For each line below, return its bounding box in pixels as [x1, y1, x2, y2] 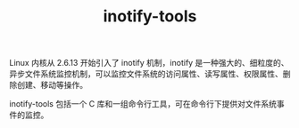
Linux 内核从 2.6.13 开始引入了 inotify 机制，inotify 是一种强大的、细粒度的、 [9, 58, 289, 68]
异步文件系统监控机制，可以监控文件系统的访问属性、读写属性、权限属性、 [9, 68, 283, 79]
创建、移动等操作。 [16, 80, 87, 91]
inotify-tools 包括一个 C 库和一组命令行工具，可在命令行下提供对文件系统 [9, 99, 278, 109]
